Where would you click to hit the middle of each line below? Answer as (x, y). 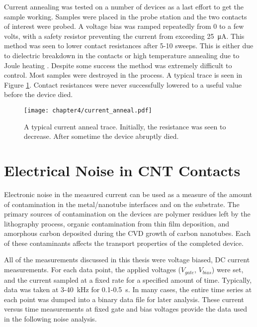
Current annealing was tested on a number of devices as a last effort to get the (124, 6)
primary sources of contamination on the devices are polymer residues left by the (127, 214)
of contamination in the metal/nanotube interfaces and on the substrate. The (122, 204)
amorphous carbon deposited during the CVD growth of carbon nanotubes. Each (127, 233)
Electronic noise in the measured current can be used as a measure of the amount (128, 194)
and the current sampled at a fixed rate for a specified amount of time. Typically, (128, 279)
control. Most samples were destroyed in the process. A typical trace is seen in (123, 75)
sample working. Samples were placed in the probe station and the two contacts (126, 16)
